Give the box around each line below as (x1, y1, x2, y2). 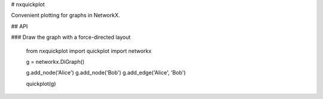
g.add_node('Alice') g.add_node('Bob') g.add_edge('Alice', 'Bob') (26, 69, 186, 76)
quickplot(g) (26, 80, 56, 87)
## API (11, 23, 28, 30)
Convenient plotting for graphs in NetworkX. (11, 12, 120, 19)
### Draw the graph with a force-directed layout (11, 33, 131, 41)
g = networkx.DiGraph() (26, 58, 85, 65)
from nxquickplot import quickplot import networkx (26, 47, 152, 54)
